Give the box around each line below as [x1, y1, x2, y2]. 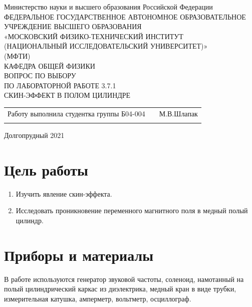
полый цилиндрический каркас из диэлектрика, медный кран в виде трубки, [4, 283, 236, 294]
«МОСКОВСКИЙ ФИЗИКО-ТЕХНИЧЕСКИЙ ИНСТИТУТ [4, 31, 183, 41]
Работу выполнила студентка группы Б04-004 [8, 108, 145, 118]
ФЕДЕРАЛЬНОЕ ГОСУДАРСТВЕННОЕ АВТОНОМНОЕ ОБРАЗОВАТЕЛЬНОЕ [4, 11, 246, 22]
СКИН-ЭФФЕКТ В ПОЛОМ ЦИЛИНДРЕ [4, 90, 131, 100]
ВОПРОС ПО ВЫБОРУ [4, 70, 76, 81]
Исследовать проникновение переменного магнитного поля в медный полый [16, 205, 248, 216]
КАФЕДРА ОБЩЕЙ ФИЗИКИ [4, 60, 95, 71]
